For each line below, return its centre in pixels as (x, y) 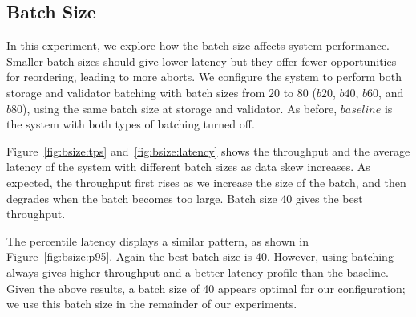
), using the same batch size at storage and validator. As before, (180, 108)
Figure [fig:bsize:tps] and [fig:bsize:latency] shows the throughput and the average (208, 150)
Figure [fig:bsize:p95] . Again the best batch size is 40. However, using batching (200, 256)
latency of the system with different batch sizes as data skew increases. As (188, 167)
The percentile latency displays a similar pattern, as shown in (158, 240)
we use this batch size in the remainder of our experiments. (152, 304)
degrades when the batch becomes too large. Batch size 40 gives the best (185, 198)
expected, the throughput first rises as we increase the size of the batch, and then (206, 182)
